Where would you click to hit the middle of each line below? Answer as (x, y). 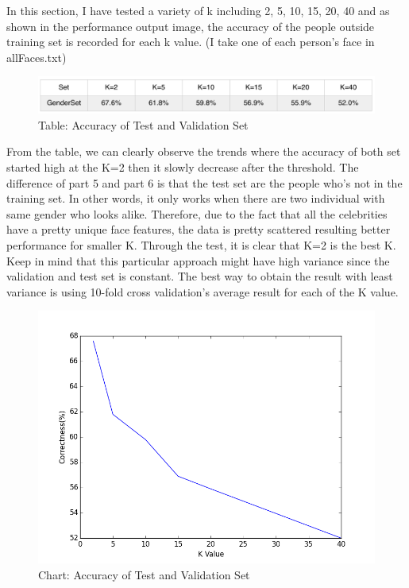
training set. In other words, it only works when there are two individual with (196, 198)
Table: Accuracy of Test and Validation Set (143, 124)
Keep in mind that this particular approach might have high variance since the (198, 260)
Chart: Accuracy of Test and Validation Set (144, 574)
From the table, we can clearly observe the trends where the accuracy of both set (204, 151)
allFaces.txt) (37, 57)
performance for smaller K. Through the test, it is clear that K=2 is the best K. (201, 244)
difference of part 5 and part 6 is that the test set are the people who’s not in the (204, 182)
